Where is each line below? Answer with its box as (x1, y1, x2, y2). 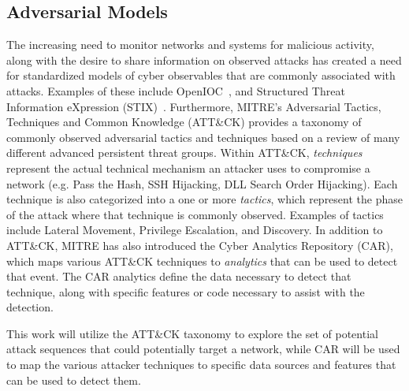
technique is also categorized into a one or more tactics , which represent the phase (6, 191, 403, 207)
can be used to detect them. (6, 371, 141, 388)
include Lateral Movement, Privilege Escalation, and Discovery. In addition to (6, 222, 383, 238)
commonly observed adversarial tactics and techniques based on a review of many (6, 128, 400, 145)
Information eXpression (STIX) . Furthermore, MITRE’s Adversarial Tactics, (6, 98, 381, 114)
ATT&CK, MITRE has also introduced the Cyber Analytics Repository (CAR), (6, 236, 393, 253)
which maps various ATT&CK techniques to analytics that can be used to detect (6, 252, 398, 269)
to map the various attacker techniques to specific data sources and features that (6, 356, 396, 373)
